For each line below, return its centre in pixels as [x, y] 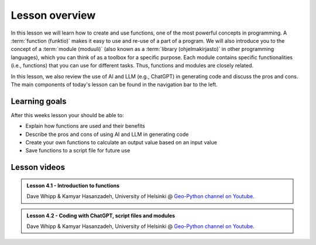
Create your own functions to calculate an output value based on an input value [121, 142]
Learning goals [39, 101]
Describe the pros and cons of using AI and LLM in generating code [107, 134]
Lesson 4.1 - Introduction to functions [73, 185]
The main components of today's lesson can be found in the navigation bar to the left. [114, 84]
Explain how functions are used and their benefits [85, 126]
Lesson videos [38, 167]
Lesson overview [53, 15]
